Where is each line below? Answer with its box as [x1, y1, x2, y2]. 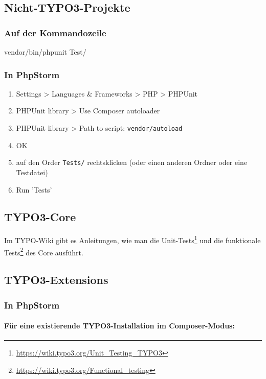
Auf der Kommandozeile [4, 26, 106, 39]
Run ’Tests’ [16, 184, 52, 195]
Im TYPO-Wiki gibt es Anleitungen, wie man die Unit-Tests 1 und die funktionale [4, 233, 261, 245]
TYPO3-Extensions [4, 272, 108, 288]
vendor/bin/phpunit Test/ [4, 46, 86, 57]
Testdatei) [16, 167, 48, 177]
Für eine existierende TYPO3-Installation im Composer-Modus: [4, 320, 235, 331]
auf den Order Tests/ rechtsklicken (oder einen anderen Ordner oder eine [16, 157, 248, 168]
